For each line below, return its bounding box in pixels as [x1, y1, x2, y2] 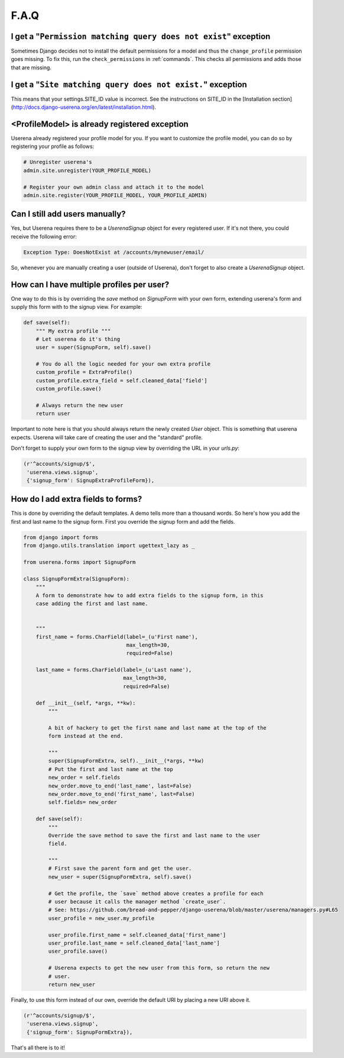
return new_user [48, 981, 96, 988]
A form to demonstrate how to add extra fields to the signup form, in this [35, 592, 264, 599]
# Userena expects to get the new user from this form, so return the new [48, 965, 270, 972]
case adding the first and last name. [35, 600, 148, 607]
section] [272, 95, 293, 102]
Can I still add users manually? [11, 209, 126, 219]
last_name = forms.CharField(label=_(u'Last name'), [35, 666, 192, 673]
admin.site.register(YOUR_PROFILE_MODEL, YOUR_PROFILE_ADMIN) [23, 192, 207, 198]
